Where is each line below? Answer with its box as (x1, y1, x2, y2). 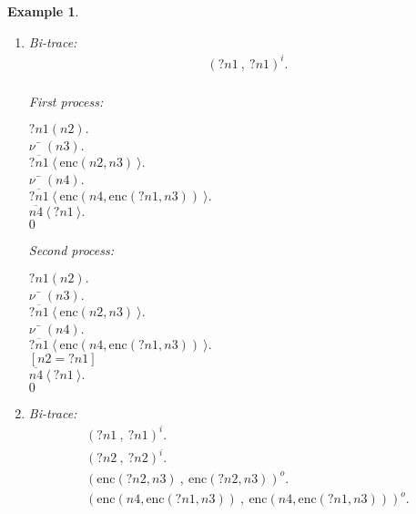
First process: (28, 91, 104, 110)
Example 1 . (7, 2, 79, 20)
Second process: (28, 241, 115, 260)
